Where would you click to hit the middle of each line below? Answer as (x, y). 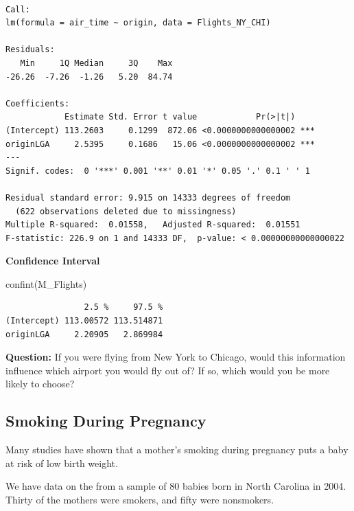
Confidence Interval (53, 261)
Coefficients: (38, 103)
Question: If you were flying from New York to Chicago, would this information (176, 357)
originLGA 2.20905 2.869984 (84, 334)
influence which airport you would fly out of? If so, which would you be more (168, 370)
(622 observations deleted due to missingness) (126, 211)
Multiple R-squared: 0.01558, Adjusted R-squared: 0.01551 (153, 225)
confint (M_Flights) (46, 283)
